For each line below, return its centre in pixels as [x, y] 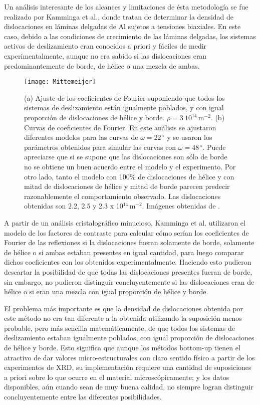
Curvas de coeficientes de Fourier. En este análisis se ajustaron [120, 127]
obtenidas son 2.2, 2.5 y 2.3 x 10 [74, 206]
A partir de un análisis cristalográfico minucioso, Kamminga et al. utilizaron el [125, 222]
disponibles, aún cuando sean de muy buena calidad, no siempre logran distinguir [129, 387]
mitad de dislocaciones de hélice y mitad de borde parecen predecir [127, 186]
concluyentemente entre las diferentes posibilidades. [83, 397]
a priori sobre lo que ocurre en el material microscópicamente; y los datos [117, 377]
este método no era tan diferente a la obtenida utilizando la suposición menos [123, 318]
